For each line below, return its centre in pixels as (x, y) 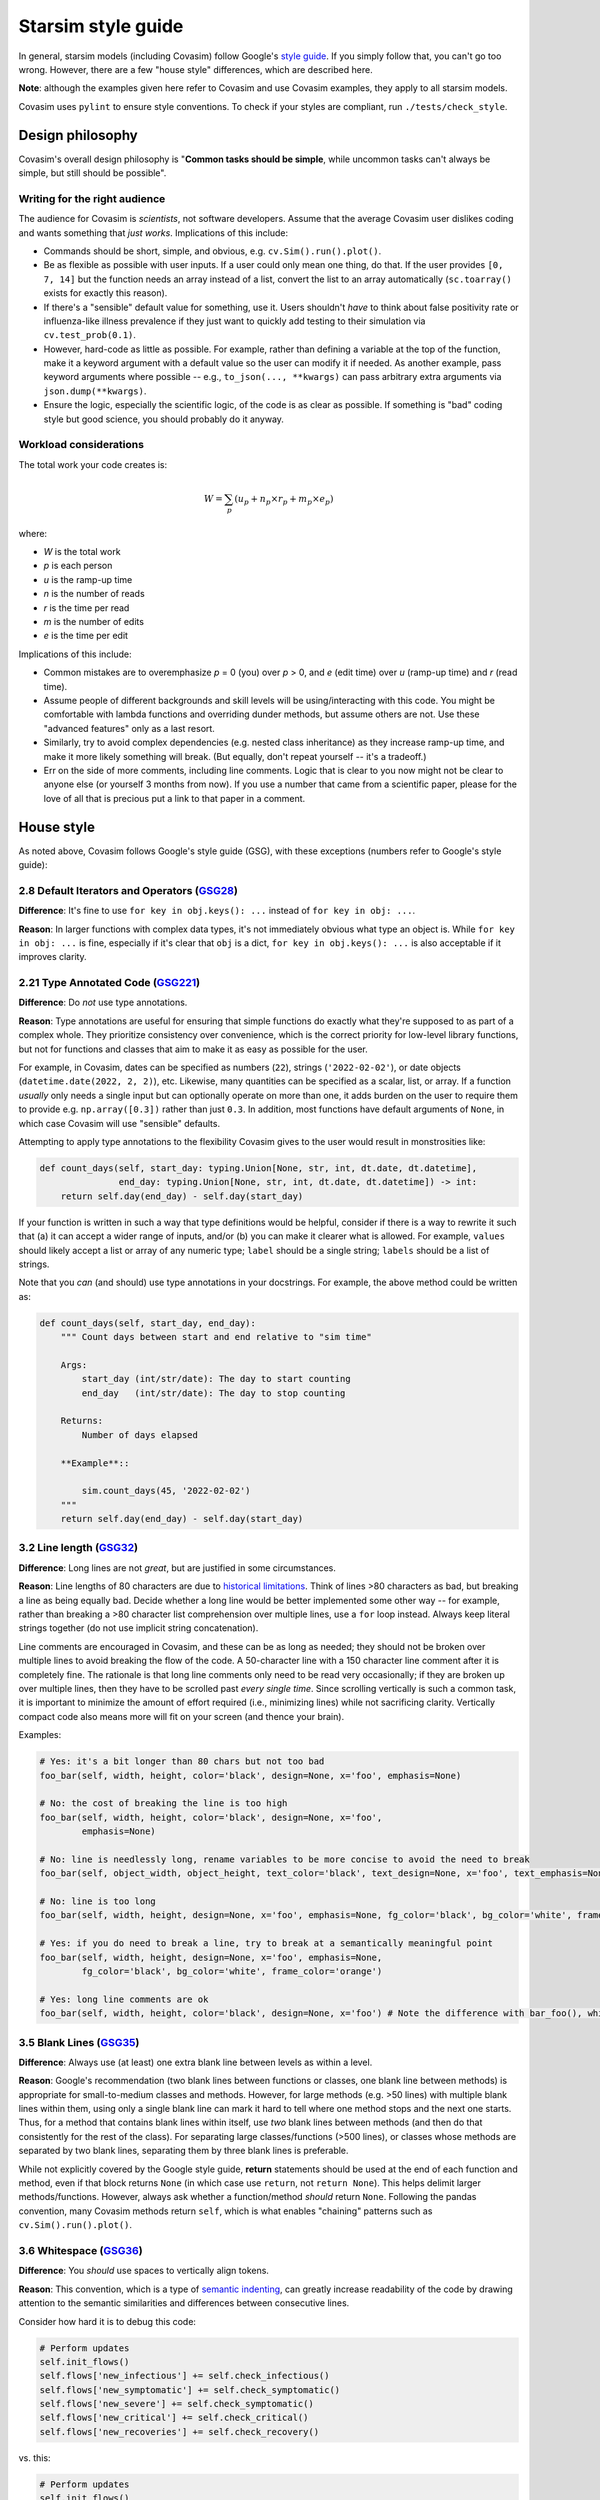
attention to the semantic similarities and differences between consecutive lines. (184, 2303)
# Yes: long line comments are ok (124, 1999)
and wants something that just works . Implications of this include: (153, 232)
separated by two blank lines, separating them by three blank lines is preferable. (183, 2151)
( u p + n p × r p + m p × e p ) (284, 500)
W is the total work (82, 552)
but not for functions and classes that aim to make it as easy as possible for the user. (193, 1049)
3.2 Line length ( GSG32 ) (78, 1548)
